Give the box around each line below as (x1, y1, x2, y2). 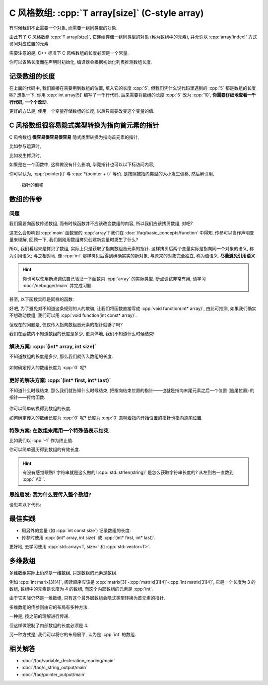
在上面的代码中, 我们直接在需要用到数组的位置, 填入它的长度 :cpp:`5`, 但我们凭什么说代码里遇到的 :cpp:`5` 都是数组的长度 (9, 85, 256, 91)
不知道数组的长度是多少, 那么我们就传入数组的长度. (9, 353, 114, 360)
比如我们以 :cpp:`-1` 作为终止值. (9, 437, 74, 443)
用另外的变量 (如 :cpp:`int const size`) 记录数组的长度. (21, 528, 131, 533)
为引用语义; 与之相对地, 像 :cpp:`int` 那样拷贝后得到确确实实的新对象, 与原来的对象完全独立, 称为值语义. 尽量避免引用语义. (9, 252, 257, 258)
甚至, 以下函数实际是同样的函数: (9, 296, 74, 303)
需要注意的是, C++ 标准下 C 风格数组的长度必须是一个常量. (9, 50, 129, 56)
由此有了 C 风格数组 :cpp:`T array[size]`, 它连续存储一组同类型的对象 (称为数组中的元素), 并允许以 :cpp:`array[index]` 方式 (9, 34, 258, 40)
